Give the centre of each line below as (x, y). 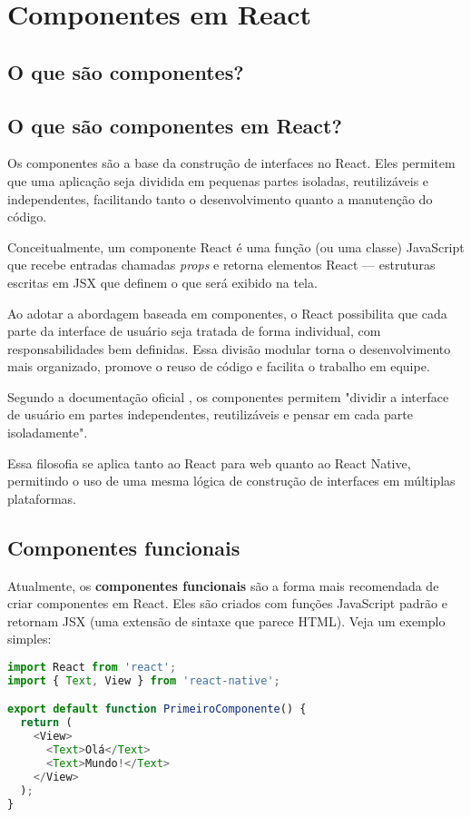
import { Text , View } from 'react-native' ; (144, 680)
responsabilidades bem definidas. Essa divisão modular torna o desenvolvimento (229, 348)
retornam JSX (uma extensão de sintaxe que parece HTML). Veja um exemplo (226, 620)
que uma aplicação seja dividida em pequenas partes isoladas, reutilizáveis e (218, 180)
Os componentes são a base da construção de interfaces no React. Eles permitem (231, 163)
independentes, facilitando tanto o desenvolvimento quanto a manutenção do (220, 198)
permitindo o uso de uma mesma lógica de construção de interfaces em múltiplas (231, 481)
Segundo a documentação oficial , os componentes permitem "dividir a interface (228, 396)
